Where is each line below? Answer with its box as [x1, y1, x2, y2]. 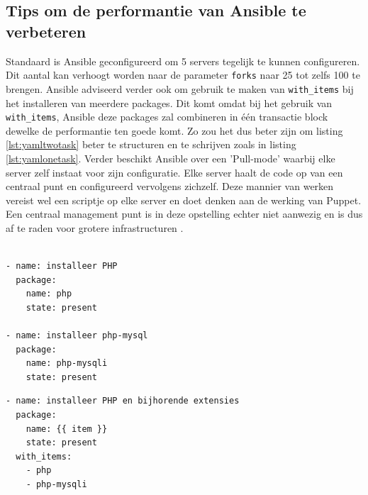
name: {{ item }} [26, 423, 108, 434]
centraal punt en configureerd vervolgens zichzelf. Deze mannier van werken [6, 179, 334, 194]
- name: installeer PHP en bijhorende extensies [6, 396, 240, 406]
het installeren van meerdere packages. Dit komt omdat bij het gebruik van [6, 95, 333, 110]
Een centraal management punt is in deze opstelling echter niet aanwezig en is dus [6, 206, 363, 221]
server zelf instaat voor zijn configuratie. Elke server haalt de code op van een [6, 165, 343, 179]
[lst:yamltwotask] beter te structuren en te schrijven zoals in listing [6, 137, 296, 152]
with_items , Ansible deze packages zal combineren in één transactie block [6, 109, 328, 124]
